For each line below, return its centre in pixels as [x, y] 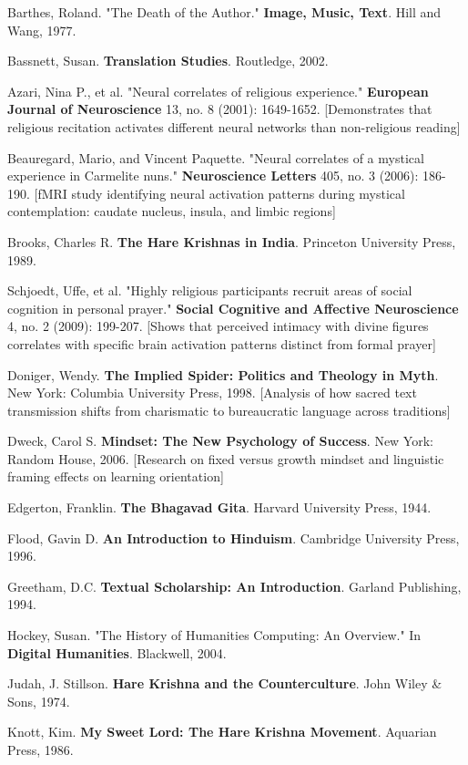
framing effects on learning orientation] [116, 476]
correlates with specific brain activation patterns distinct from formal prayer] [222, 343]
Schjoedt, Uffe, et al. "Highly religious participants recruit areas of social [210, 290]
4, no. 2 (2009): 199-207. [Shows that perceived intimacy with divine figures [218, 326]
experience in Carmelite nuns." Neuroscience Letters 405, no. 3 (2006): [213, 176]
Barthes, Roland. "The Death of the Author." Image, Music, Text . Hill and [224, 12]
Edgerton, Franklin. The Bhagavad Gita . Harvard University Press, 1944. [219, 507]
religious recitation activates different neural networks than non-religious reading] [234, 126]
